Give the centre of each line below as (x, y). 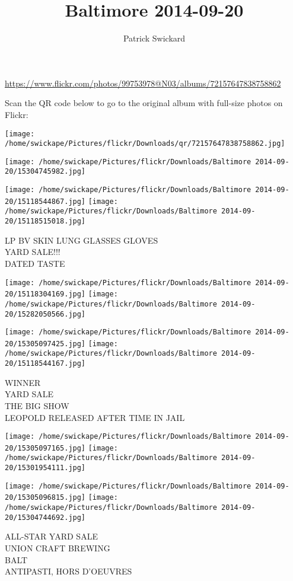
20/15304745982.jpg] (45, 172)
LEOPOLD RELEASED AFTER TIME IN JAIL (95, 417)
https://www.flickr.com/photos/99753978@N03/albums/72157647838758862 (143, 83)
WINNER (23, 382)
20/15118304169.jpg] (45, 294)
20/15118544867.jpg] (45, 201)
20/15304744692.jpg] (45, 517)
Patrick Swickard (154, 38)
